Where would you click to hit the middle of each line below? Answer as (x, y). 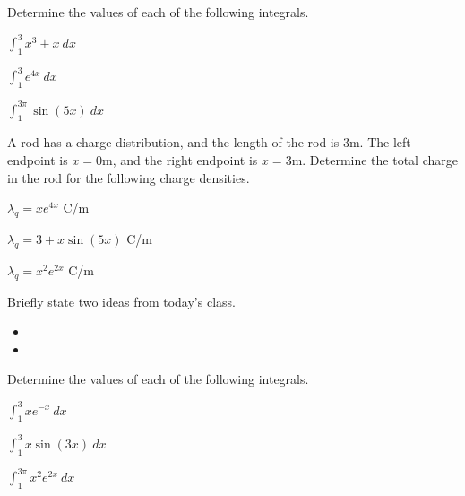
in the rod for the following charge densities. (129, 177)
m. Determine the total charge (375, 160)
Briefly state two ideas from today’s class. (121, 301)
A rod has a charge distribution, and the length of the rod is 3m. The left (209, 142)
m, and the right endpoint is (180, 160)
